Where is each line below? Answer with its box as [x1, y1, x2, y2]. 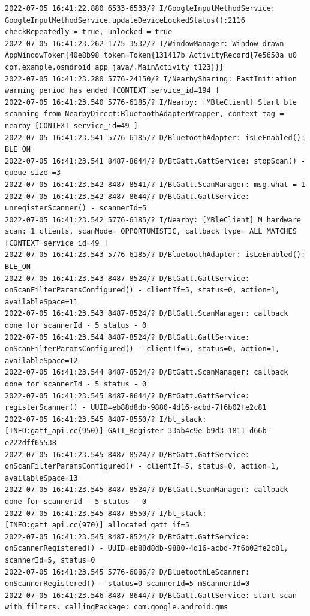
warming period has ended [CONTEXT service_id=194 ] [5, 86, 219, 95]
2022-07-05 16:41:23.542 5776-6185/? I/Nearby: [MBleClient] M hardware [5, 215, 301, 224]
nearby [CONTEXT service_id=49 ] [5, 121, 138, 130]
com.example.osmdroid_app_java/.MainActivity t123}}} [5, 62, 224, 71]
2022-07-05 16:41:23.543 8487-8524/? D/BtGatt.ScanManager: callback [5, 309, 288, 318]
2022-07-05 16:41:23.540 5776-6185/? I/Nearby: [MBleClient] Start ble [5, 98, 297, 107]
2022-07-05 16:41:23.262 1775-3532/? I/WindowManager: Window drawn [5, 39, 284, 48]
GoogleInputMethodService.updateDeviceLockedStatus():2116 [5, 16, 245, 25]
